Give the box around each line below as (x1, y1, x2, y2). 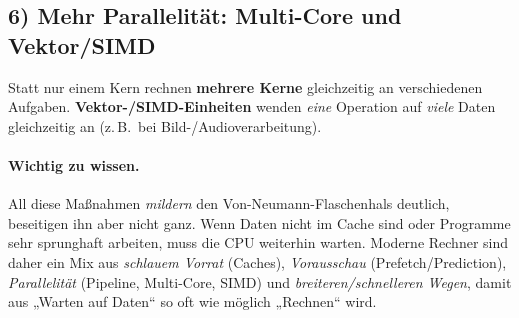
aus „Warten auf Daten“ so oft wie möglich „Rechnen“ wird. (8, 291, 377, 312)
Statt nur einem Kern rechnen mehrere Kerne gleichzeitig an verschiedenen (8, 76, 483, 97)
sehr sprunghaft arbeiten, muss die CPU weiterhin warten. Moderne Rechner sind (8, 232, 509, 253)
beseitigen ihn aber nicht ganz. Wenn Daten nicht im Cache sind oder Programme (8, 212, 511, 233)
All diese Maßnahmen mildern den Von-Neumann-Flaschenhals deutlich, (8, 193, 450, 214)
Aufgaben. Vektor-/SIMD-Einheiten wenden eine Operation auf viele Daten (8, 96, 496, 117)
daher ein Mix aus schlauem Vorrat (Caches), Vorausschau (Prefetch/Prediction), (8, 251, 507, 272)
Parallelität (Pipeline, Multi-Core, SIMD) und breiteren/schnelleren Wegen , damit (8, 271, 512, 292)
